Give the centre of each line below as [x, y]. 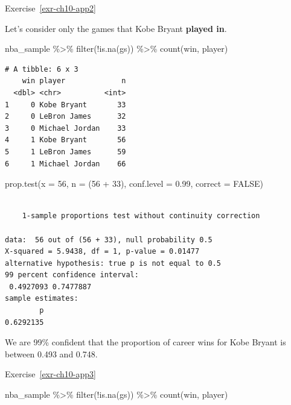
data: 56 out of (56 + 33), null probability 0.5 [109, 240]
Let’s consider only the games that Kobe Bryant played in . [116, 28]
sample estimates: [42, 299]
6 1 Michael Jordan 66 [66, 164]
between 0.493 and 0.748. [51, 353]
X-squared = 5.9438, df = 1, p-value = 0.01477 [102, 252]
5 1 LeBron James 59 [66, 152]
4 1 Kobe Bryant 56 [66, 140]
